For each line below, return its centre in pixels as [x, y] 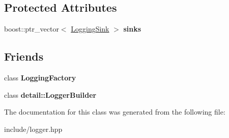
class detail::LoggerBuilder [50, 94]
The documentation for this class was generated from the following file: [115, 112]
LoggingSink [90, 29]
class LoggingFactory [40, 77]
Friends [24, 56]
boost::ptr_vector [32, 29]
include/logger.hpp [33, 129]
